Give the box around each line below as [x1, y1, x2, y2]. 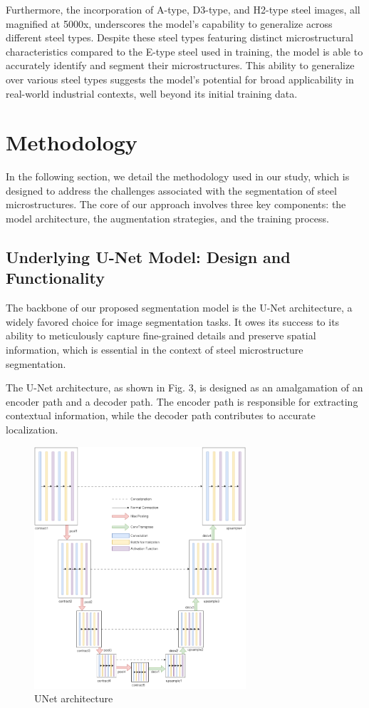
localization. [6, 422, 58, 436]
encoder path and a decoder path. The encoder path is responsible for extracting [6, 394, 358, 409]
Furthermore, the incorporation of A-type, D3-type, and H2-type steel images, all [6, 2, 360, 16]
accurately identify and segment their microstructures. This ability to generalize [6, 58, 355, 73]
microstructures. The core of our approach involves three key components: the [6, 197, 346, 212]
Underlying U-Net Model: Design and [6, 246, 291, 268]
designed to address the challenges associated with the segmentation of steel [6, 183, 337, 197]
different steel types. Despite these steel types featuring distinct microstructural [6, 30, 353, 45]
